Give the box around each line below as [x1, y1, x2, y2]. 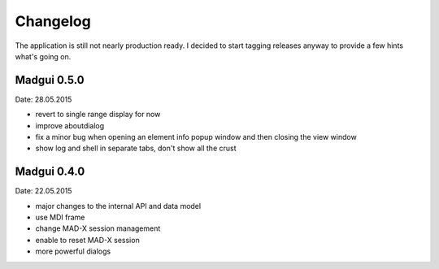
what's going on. [15, 51, 72, 61]
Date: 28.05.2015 [15, 94, 72, 104]
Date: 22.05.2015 [15, 186, 72, 196]
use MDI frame [35, 212, 85, 223]
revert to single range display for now [35, 110, 161, 119]
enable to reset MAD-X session [35, 235, 140, 245]
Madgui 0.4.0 [15, 165, 85, 179]
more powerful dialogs [35, 246, 111, 256]
